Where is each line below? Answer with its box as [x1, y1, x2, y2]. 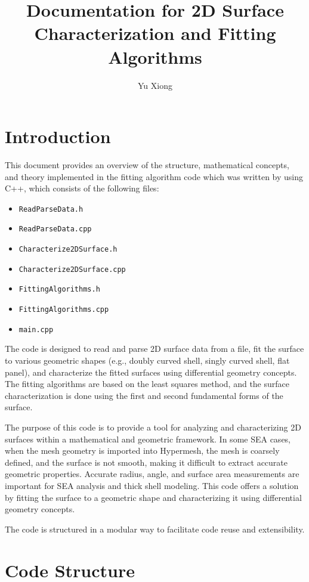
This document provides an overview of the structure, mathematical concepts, [5, 159, 289, 171]
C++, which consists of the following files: [5, 182, 159, 194]
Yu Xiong [138, 79, 172, 91]
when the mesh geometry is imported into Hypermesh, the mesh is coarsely [5, 444, 280, 457]
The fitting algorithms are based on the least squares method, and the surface [5, 377, 289, 390]
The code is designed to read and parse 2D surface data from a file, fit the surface [5, 342, 304, 355]
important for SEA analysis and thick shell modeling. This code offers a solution [5, 479, 299, 491]
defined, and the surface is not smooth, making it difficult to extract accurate [5, 456, 288, 468]
